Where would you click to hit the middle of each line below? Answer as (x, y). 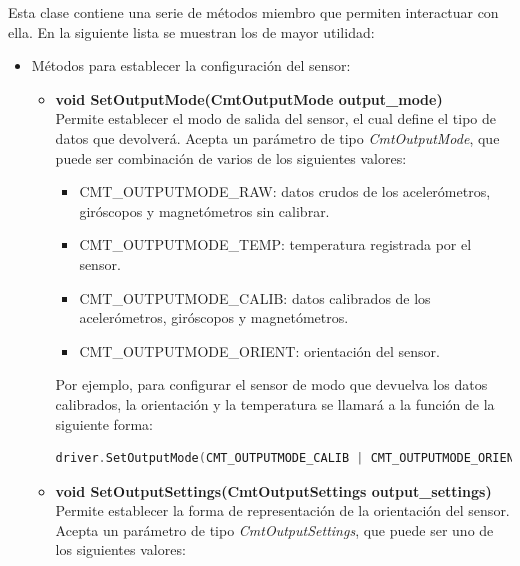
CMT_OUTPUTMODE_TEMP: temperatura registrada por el (275, 244)
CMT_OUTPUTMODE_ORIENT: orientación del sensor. (259, 350)
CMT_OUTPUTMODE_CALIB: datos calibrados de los (255, 297)
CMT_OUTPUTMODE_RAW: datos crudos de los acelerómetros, (285, 191)
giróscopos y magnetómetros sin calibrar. (204, 210)
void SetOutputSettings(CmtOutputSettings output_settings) (273, 490)
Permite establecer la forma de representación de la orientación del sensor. (282, 510)
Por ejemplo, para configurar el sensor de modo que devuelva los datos (271, 384)
